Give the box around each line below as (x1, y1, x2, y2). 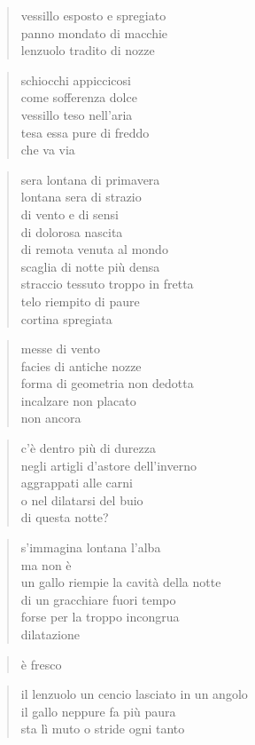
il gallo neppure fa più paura (20, 701, 176, 720)
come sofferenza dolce (20, 88, 137, 107)
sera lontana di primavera (20, 170, 160, 188)
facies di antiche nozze (20, 356, 142, 375)
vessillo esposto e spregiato (20, 6, 166, 24)
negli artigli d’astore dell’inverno (20, 456, 197, 474)
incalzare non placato (20, 391, 136, 409)
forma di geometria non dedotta (20, 374, 194, 392)
